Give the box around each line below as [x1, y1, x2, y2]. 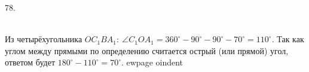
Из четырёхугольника [5, 33, 82, 45]
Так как [277, 33, 304, 45]
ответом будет [5, 56, 56, 68]
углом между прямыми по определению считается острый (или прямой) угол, [5, 44, 289, 57]
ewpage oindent [126, 56, 183, 68]
